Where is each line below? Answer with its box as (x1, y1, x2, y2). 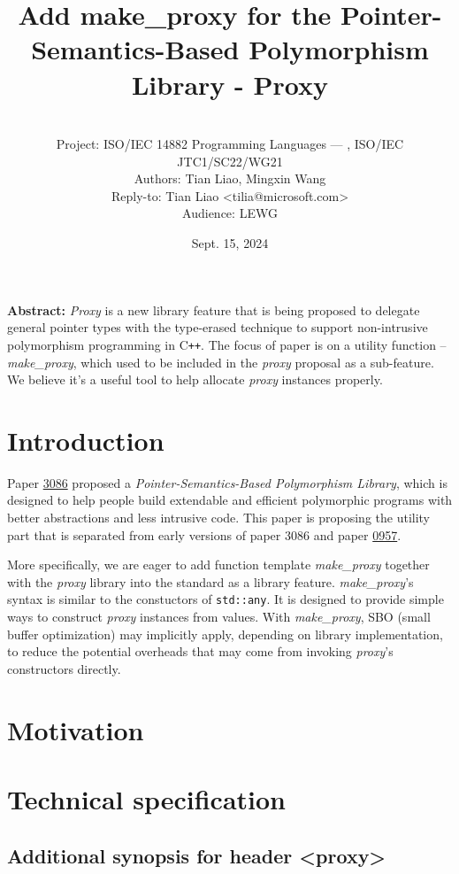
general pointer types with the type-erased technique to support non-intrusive (7, 318, 428, 336)
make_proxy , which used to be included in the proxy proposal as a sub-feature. (7, 352, 434, 371)
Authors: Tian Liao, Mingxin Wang (134, 169, 326, 188)
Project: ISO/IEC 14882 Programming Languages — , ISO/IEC (56, 135, 404, 153)
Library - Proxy (131, 66, 329, 102)
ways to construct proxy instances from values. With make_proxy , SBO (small (7, 607, 431, 626)
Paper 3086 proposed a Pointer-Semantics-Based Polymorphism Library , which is (7, 473, 448, 491)
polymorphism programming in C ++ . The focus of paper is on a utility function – (7, 335, 447, 353)
